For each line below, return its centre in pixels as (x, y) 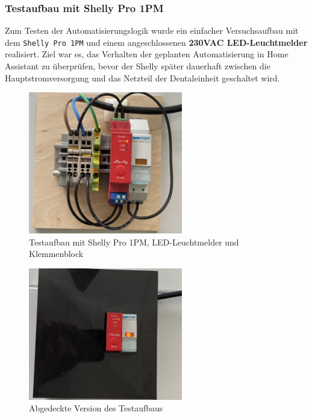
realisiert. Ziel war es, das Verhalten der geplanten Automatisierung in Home (147, 54)
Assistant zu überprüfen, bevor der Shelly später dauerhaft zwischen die (138, 66)
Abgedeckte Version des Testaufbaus (96, 408)
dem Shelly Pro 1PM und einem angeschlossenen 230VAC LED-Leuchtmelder (156, 42)
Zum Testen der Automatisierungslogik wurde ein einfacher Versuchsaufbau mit (152, 30)
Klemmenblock (56, 254)
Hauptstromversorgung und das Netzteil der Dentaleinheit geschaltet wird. (142, 78)
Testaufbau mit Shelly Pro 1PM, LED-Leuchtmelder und (134, 242)
